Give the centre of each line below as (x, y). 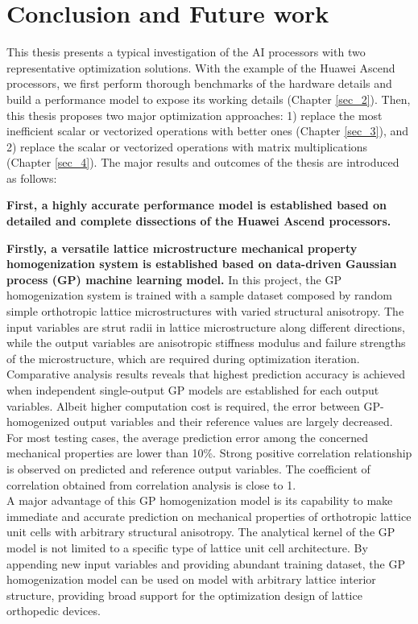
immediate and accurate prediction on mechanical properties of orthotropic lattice (209, 516)
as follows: (32, 178)
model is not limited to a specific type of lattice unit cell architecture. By (187, 547)
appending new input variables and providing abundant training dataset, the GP (206, 563)
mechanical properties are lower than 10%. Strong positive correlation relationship (209, 453)
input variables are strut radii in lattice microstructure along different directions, (206, 326)
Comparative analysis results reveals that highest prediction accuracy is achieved (206, 374)
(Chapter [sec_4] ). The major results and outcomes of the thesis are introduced (203, 162)
